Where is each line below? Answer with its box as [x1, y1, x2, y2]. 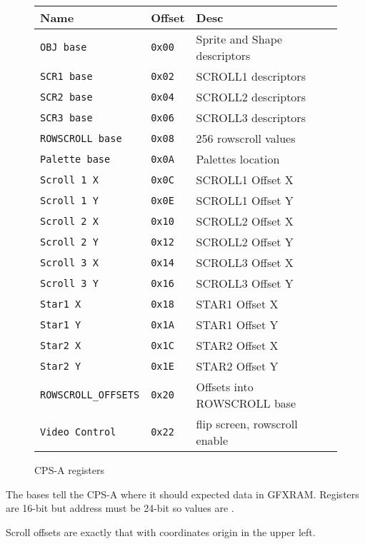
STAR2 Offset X [196, 337, 279, 353]
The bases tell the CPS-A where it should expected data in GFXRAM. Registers [6, 486, 359, 501]
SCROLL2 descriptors [196, 89, 306, 105]
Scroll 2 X [40, 215, 99, 227]
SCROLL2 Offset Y [196, 233, 294, 250]
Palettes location [196, 151, 280, 167]
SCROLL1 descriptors [196, 68, 306, 84]
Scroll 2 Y [40, 236, 99, 248]
